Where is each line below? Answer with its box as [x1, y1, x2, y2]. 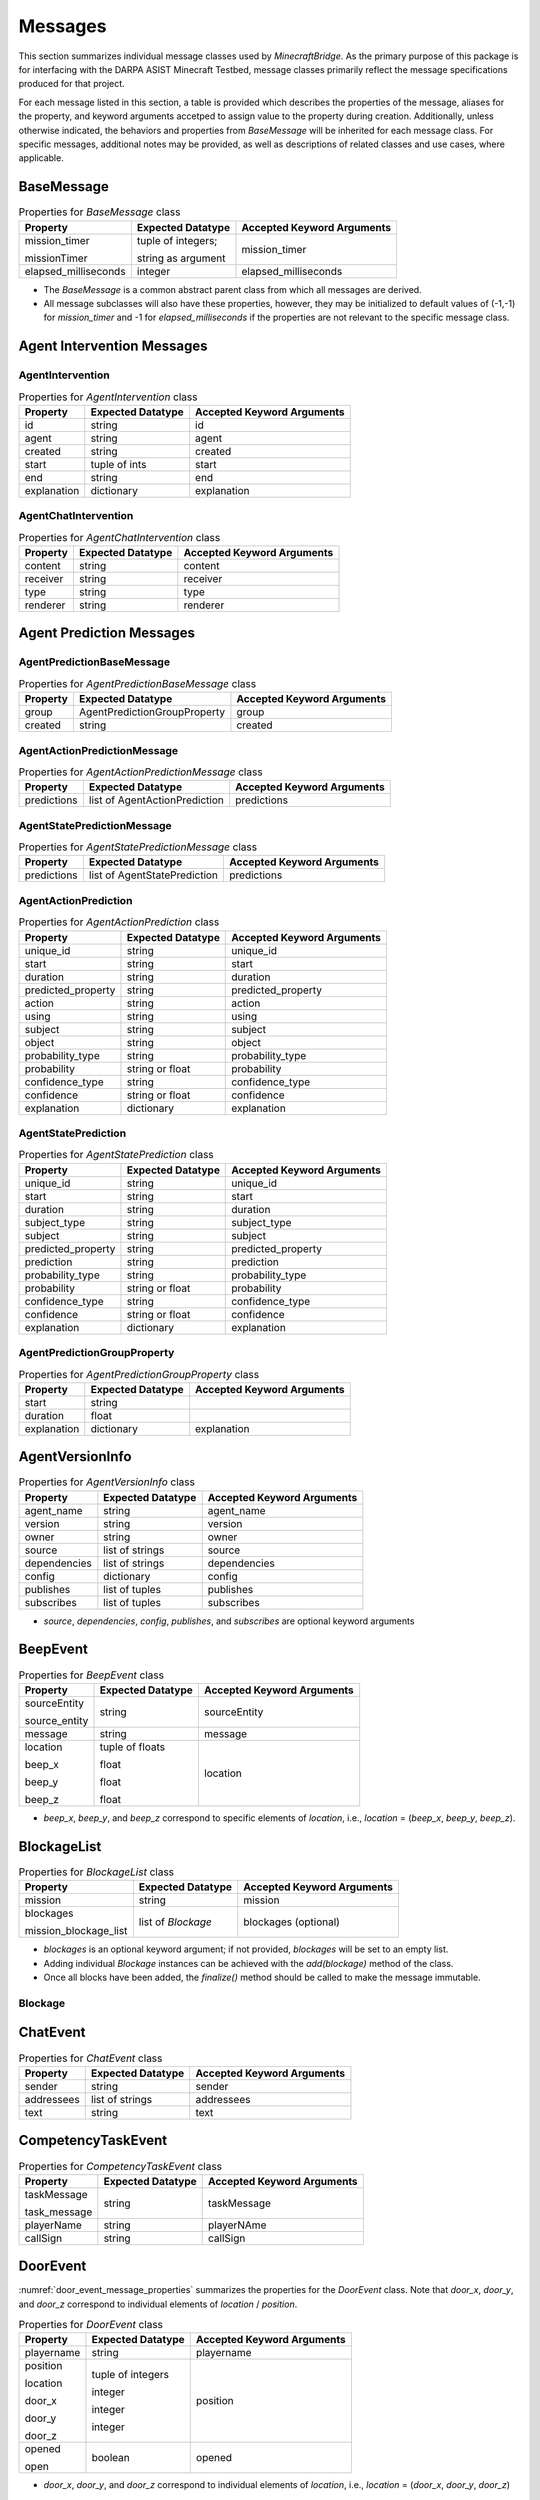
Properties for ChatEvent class [18, 2051, 163, 2065]
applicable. [18, 152, 64, 164]
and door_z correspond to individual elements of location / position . [18, 2298, 298, 2310]
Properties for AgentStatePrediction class [18, 1148, 214, 1162]
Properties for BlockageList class [18, 1865, 175, 1879]
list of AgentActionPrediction [88, 793, 224, 807]
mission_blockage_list [24, 1924, 128, 1938]
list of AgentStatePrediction [88, 868, 219, 882]
